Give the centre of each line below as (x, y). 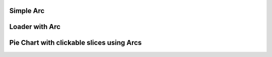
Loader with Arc (35, 27)
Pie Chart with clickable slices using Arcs (76, 43)
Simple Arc (27, 11)
